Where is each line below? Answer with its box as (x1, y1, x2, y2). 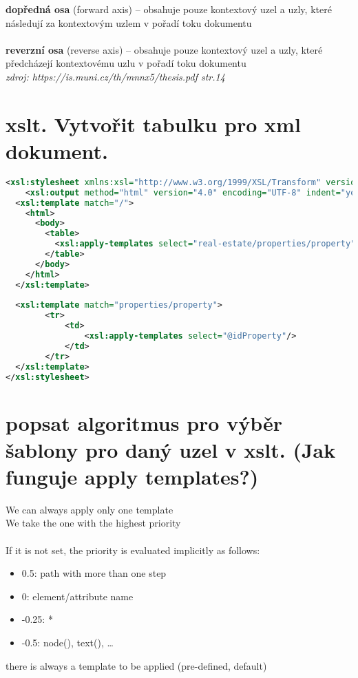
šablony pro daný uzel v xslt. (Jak (6, 435, 336, 463)
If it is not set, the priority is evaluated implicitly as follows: (6, 542, 260, 557)
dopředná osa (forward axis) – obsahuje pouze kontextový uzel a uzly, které (6, 2, 332, 16)
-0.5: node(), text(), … (21, 635, 114, 650)
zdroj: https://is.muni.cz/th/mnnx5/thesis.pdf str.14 (6, 69, 225, 83)
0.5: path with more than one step (21, 566, 167, 580)
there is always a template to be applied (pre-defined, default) (6, 658, 267, 672)
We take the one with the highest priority (6, 516, 181, 530)
